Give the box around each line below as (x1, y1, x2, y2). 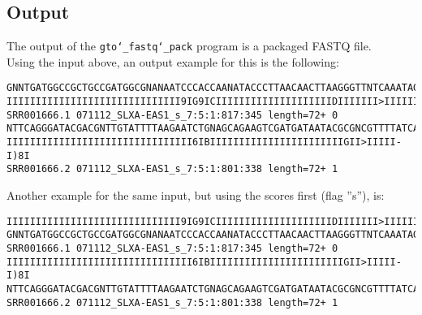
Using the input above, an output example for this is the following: (6, 53, 339, 70)
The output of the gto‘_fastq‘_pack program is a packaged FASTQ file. (6, 37, 372, 54)
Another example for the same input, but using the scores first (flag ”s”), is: (6, 187, 385, 204)
